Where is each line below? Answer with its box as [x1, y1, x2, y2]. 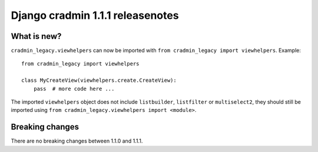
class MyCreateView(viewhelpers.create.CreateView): [21, 77, 177, 84]
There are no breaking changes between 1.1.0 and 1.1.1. [11, 137, 143, 144]
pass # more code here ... [33, 85, 115, 92]
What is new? [11, 31, 62, 41]
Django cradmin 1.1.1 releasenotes [11, 9, 179, 22]
